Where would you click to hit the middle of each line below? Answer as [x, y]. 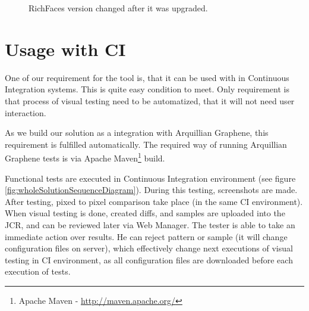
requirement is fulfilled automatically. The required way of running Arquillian [146, 144]
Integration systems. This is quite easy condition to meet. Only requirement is [147, 89]
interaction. [26, 112]
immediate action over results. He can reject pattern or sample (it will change [146, 236]
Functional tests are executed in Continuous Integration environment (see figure [150, 178]
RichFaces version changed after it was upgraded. [118, 8]
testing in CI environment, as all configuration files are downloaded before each [149, 259]
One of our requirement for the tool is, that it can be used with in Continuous [147, 77]
